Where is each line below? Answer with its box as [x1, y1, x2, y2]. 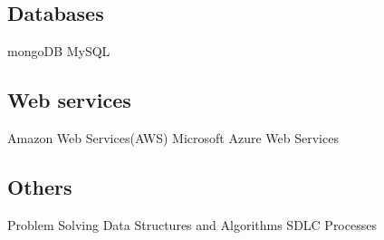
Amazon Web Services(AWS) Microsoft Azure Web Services [7, 129, 339, 147]
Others [7, 172, 72, 200]
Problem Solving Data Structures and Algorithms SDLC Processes [7, 215, 377, 234]
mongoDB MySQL [7, 42, 110, 61]
